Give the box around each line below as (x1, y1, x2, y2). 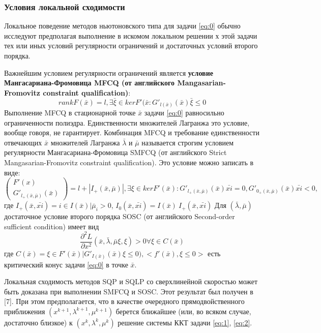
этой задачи (221, 30, 257, 41)
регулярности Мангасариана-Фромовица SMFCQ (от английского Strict (4, 147, 227, 158)
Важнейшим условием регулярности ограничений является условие (4, 67, 213, 78)
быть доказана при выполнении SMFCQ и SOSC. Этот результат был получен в (4, 286, 253, 296)
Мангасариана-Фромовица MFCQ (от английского (4, 77, 175, 88)
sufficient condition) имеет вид (4, 221, 99, 231)
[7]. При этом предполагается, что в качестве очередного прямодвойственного (4, 296, 245, 307)
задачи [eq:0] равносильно (144, 107, 224, 118)
